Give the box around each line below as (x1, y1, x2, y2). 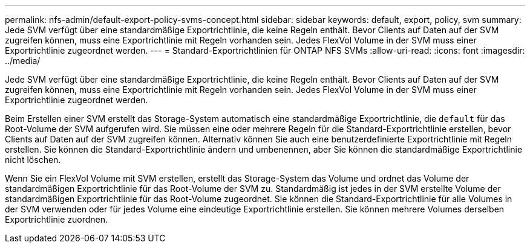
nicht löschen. (5, 154, 61, 165)
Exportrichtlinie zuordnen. (5, 214, 108, 224)
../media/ (5, 56, 41, 66)
